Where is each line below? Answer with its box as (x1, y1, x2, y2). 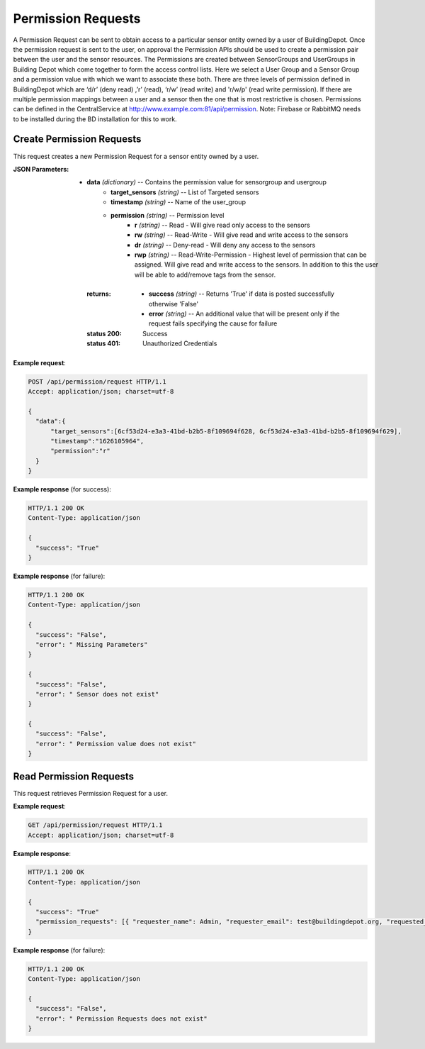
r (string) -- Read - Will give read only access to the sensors (135, 221, 311, 229)
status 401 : (86, 339, 120, 348)
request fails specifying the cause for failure (149, 319, 278, 328)
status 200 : (86, 329, 122, 338)
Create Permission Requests (13, 133, 142, 145)
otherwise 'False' (149, 299, 199, 308)
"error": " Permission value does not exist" (35, 740, 196, 748)
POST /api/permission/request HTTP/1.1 (28, 377, 166, 386)
